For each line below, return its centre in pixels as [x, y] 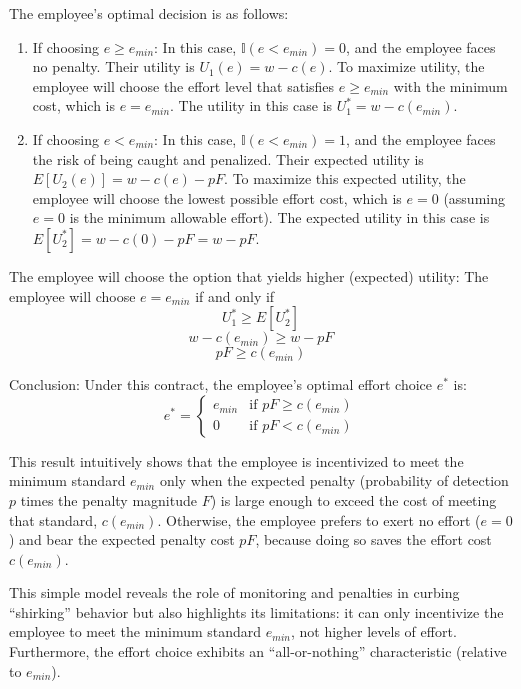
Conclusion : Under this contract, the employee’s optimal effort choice [221, 384]
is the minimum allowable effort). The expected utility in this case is [279, 217]
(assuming [474, 197]
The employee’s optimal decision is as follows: [149, 13]
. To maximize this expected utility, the [345, 178]
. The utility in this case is [251, 105]
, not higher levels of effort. [373, 631]
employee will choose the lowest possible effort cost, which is [217, 197]
